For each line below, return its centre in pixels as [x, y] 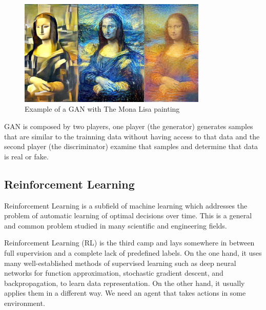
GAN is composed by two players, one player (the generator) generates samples [129, 126]
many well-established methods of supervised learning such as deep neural [120, 263]
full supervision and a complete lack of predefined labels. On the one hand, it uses [133, 252]
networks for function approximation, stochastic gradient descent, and [114, 273]
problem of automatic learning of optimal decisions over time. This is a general [128, 215]
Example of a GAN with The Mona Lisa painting [102, 109]
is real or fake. [26, 156]
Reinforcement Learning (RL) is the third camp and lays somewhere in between [129, 243]
